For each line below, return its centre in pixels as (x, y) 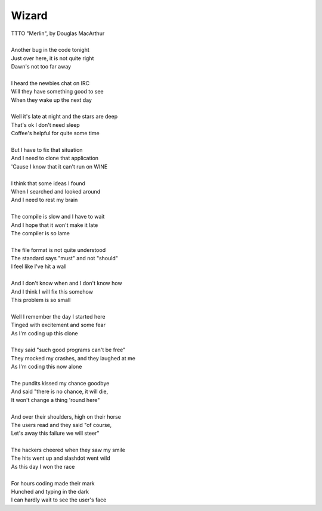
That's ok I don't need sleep (45, 124)
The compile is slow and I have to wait (58, 217)
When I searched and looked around (56, 191)
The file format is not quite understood (58, 250)
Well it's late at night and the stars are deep (64, 117)
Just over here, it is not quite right (52, 58)
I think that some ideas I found (48, 183)
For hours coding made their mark (53, 483)
